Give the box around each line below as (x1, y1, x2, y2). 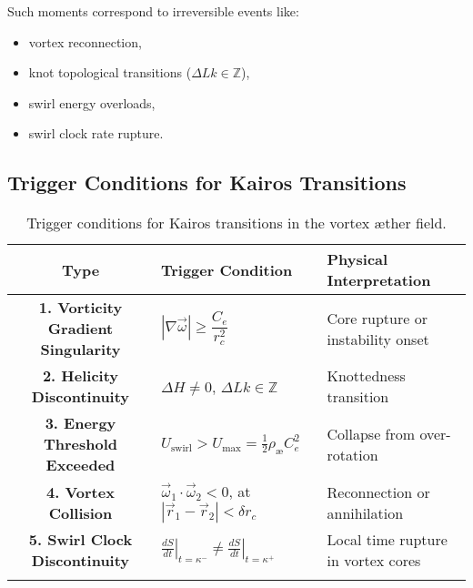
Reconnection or (327, 481, 430, 502)
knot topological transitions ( (28, 63, 192, 82)
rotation (327, 443, 378, 465)
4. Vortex (46, 481, 115, 502)
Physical (327, 248, 388, 270)
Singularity (40, 339, 121, 360)
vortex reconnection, (28, 32, 142, 51)
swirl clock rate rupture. (28, 124, 164, 143)
